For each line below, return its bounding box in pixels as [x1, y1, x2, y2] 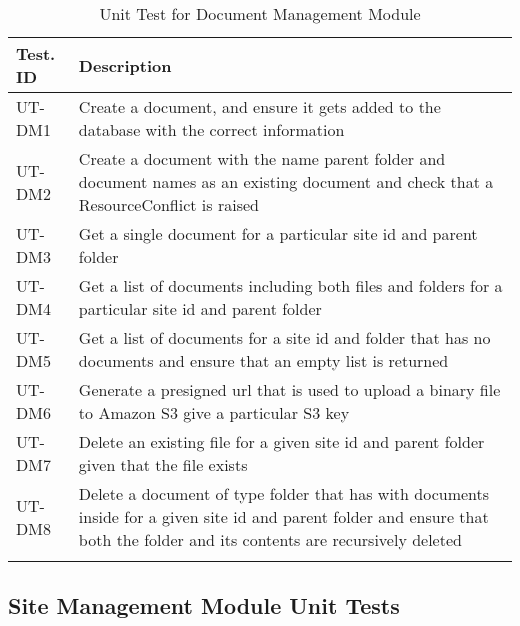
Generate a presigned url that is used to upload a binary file [78, 378, 501, 401]
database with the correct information [78, 118, 345, 141]
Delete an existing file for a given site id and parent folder [78, 430, 485, 453]
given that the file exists [78, 453, 248, 476]
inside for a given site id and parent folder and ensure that [78, 505, 489, 528]
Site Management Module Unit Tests [8, 590, 400, 621]
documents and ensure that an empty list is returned [78, 349, 449, 372]
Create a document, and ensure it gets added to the [78, 95, 441, 118]
